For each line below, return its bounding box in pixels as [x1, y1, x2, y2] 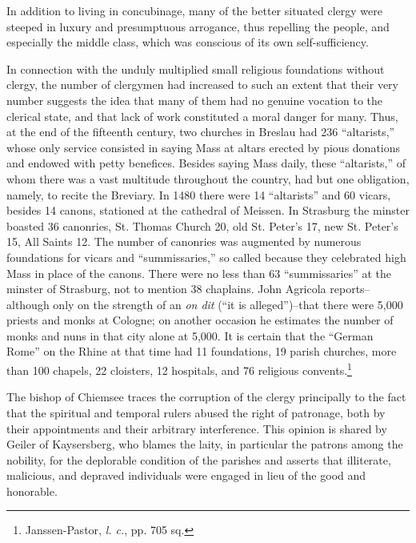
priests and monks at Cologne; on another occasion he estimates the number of [6, 312, 394, 328]
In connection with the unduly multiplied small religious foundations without [6, 60, 385, 77]
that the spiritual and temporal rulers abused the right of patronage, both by [6, 404, 386, 420]
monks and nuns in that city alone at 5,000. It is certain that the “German [6, 327, 374, 344]
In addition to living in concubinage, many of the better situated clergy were [6, 2, 382, 18]
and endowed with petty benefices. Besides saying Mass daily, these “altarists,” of [6, 155, 406, 171]
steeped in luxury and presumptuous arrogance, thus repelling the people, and [6, 18, 390, 34]
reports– [330, 280, 370, 297]
